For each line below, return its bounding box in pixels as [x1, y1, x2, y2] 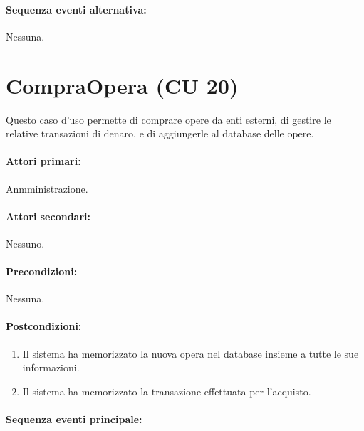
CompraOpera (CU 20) [6, 70, 239, 100]
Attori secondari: [6, 208, 90, 223]
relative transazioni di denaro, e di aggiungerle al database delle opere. [6, 126, 314, 141]
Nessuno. [6, 235, 45, 250]
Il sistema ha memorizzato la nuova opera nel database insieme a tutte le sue [22, 346, 359, 361]
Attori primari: [6, 154, 81, 169]
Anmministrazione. [6, 181, 88, 196]
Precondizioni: [6, 264, 78, 279]
